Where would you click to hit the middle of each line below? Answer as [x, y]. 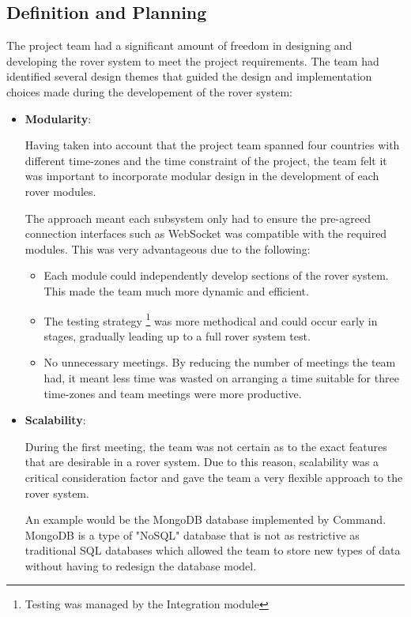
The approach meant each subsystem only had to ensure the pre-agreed [198, 218]
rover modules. [60, 191]
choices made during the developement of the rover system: [149, 91]
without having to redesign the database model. [141, 565]
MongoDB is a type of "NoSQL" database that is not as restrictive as [192, 534]
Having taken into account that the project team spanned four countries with [212, 145]
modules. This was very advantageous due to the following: [168, 248]
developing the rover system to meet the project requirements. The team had [193, 60]
